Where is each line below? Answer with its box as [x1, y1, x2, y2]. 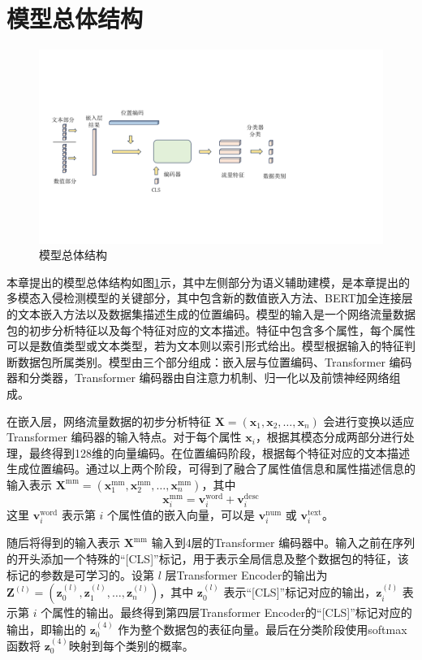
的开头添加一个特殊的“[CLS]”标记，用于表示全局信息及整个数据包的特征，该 [6, 549, 409, 567]
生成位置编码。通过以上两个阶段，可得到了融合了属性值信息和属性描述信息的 [6, 460, 416, 477]
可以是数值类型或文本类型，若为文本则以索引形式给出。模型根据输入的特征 [6, 337, 404, 354]
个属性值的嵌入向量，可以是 [107, 506, 256, 523]
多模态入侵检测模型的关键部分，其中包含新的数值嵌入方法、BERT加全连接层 [6, 289, 413, 306]
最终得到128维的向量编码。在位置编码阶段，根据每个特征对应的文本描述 [28, 444, 410, 461]
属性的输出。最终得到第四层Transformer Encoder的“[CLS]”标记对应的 [52, 604, 412, 621]
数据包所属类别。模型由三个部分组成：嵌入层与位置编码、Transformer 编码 [17, 353, 412, 370]
